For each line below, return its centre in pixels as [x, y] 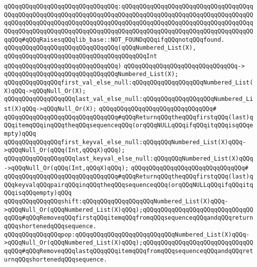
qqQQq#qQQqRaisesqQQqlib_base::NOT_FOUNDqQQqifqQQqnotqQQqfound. [114, 40]
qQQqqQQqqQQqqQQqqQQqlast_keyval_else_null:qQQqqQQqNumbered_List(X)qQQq [129, 158]
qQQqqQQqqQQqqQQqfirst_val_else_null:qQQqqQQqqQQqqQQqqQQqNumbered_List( [129, 82]
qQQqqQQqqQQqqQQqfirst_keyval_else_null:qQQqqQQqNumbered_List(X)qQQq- [125, 142]
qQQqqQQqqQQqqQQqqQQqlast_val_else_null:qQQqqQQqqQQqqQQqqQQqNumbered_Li [129, 99]
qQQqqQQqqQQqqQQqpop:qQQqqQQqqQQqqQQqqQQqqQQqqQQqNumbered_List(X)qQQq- [127, 234]
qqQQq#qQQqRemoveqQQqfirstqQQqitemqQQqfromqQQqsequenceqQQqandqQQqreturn [129, 218]
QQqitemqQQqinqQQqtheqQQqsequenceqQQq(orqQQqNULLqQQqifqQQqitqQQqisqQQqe [129, 126]
